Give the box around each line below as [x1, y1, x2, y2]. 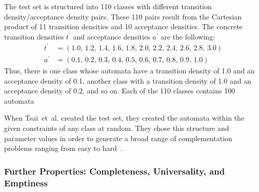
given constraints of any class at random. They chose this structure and [4, 122, 229, 133]
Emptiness [4, 176, 48, 189]
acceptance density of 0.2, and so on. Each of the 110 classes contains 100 [4, 85, 235, 96]
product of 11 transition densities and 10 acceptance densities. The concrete [4, 21, 243, 32]
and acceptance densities [73, 31, 150, 42]
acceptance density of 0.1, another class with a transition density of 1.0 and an [4, 75, 251, 86]
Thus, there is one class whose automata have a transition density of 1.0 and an [4, 65, 255, 76]
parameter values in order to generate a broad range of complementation [4, 132, 232, 143]
